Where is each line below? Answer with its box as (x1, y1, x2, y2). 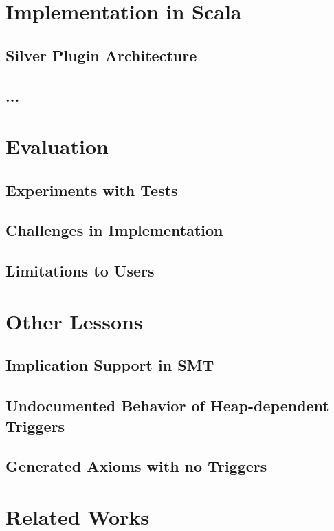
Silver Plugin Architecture (5, 44, 197, 65)
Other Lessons (5, 307, 143, 335)
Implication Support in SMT (5, 354, 214, 376)
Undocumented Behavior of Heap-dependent (5, 395, 329, 416)
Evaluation (5, 132, 109, 160)
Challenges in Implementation (5, 219, 223, 241)
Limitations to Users (5, 260, 155, 281)
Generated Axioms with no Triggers (5, 455, 267, 477)
